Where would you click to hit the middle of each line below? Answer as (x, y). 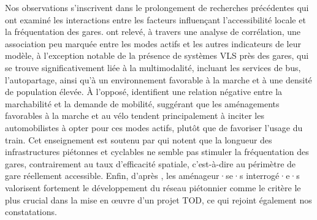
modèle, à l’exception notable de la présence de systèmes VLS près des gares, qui (157, 55)
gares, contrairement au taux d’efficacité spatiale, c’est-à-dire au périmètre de (151, 163)
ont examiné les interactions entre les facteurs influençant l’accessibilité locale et (155, 19)
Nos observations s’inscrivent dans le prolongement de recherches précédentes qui (157, 7)
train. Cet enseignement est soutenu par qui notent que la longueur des (139, 139)
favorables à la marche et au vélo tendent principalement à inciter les (135, 116)
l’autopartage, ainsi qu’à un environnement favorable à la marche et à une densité (158, 79)
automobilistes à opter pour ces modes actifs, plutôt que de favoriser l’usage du (154, 127)
